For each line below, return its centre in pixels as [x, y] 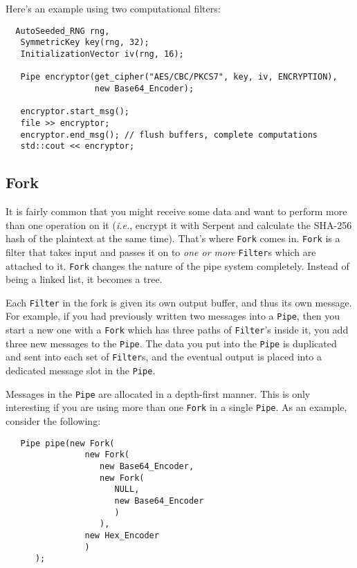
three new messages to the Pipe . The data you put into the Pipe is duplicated [171, 343]
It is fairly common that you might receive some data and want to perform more [176, 211]
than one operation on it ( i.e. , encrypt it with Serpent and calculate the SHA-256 [179, 225]
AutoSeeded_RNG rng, [63, 31]
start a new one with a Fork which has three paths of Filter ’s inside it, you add [177, 330]
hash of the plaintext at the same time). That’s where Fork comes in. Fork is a [173, 238]
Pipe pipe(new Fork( [67, 443]
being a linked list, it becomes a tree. [84, 279]
